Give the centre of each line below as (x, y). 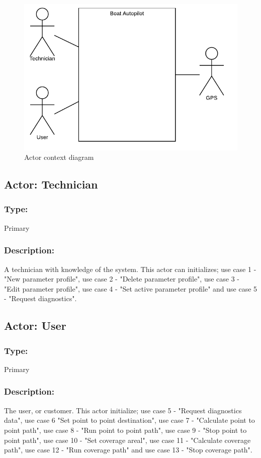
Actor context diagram (59, 157)
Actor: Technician (51, 184)
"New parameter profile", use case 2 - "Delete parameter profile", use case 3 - (122, 279)
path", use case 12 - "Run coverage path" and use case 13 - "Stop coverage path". (128, 450)
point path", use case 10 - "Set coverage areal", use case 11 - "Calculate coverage (127, 440)
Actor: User (35, 326)
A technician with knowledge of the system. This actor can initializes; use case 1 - (130, 269)
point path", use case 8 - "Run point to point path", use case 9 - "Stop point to (125, 430)
